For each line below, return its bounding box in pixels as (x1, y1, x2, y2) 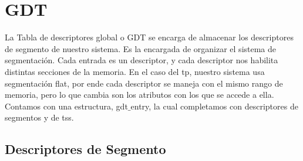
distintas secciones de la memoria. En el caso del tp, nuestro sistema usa (5, 65, 265, 77)
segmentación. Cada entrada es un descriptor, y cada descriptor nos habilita (5, 54, 278, 66)
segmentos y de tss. (5, 111, 74, 124)
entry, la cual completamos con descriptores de (130, 100, 298, 112)
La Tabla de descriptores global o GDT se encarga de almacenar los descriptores (5, 31, 294, 43)
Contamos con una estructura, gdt (5, 100, 128, 112)
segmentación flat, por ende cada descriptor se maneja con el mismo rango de (5, 77, 283, 89)
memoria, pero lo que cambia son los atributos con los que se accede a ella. (5, 88, 274, 101)
